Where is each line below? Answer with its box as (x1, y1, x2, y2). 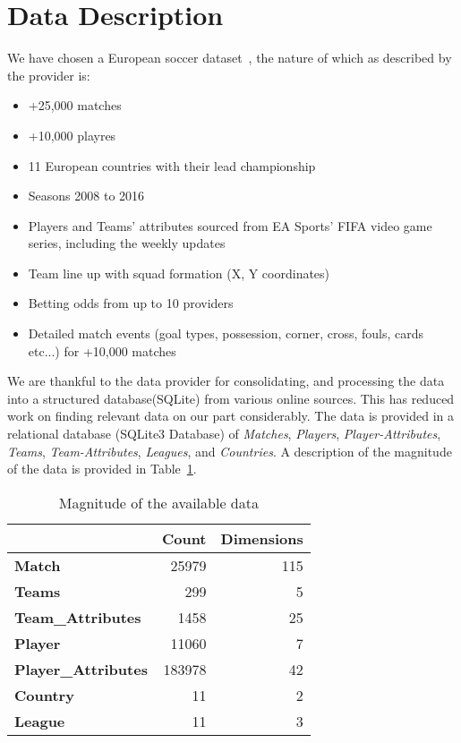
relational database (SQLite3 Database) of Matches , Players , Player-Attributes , (7, 424, 441, 443)
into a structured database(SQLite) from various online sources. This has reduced (7, 389, 455, 407)
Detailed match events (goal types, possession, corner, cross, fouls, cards (28, 324, 424, 343)
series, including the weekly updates (28, 234, 226, 252)
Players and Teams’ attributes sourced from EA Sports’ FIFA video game (28, 216, 432, 235)
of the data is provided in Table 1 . (7, 459, 197, 478)
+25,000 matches (28, 96, 122, 115)
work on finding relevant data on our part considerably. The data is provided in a (7, 406, 454, 425)
